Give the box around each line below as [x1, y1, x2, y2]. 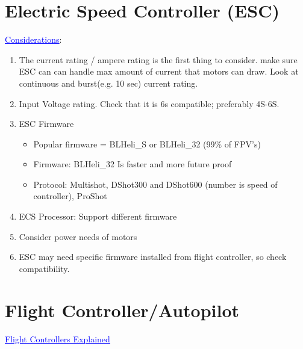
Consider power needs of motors [19, 230, 137, 242]
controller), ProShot [33, 190, 107, 202]
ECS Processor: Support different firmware [19, 210, 177, 223]
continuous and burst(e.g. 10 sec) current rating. [19, 76, 198, 89]
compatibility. [19, 262, 70, 274]
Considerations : [5, 33, 62, 46]
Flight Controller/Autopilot [5, 297, 240, 322]
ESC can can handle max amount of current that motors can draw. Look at [19, 65, 299, 78]
